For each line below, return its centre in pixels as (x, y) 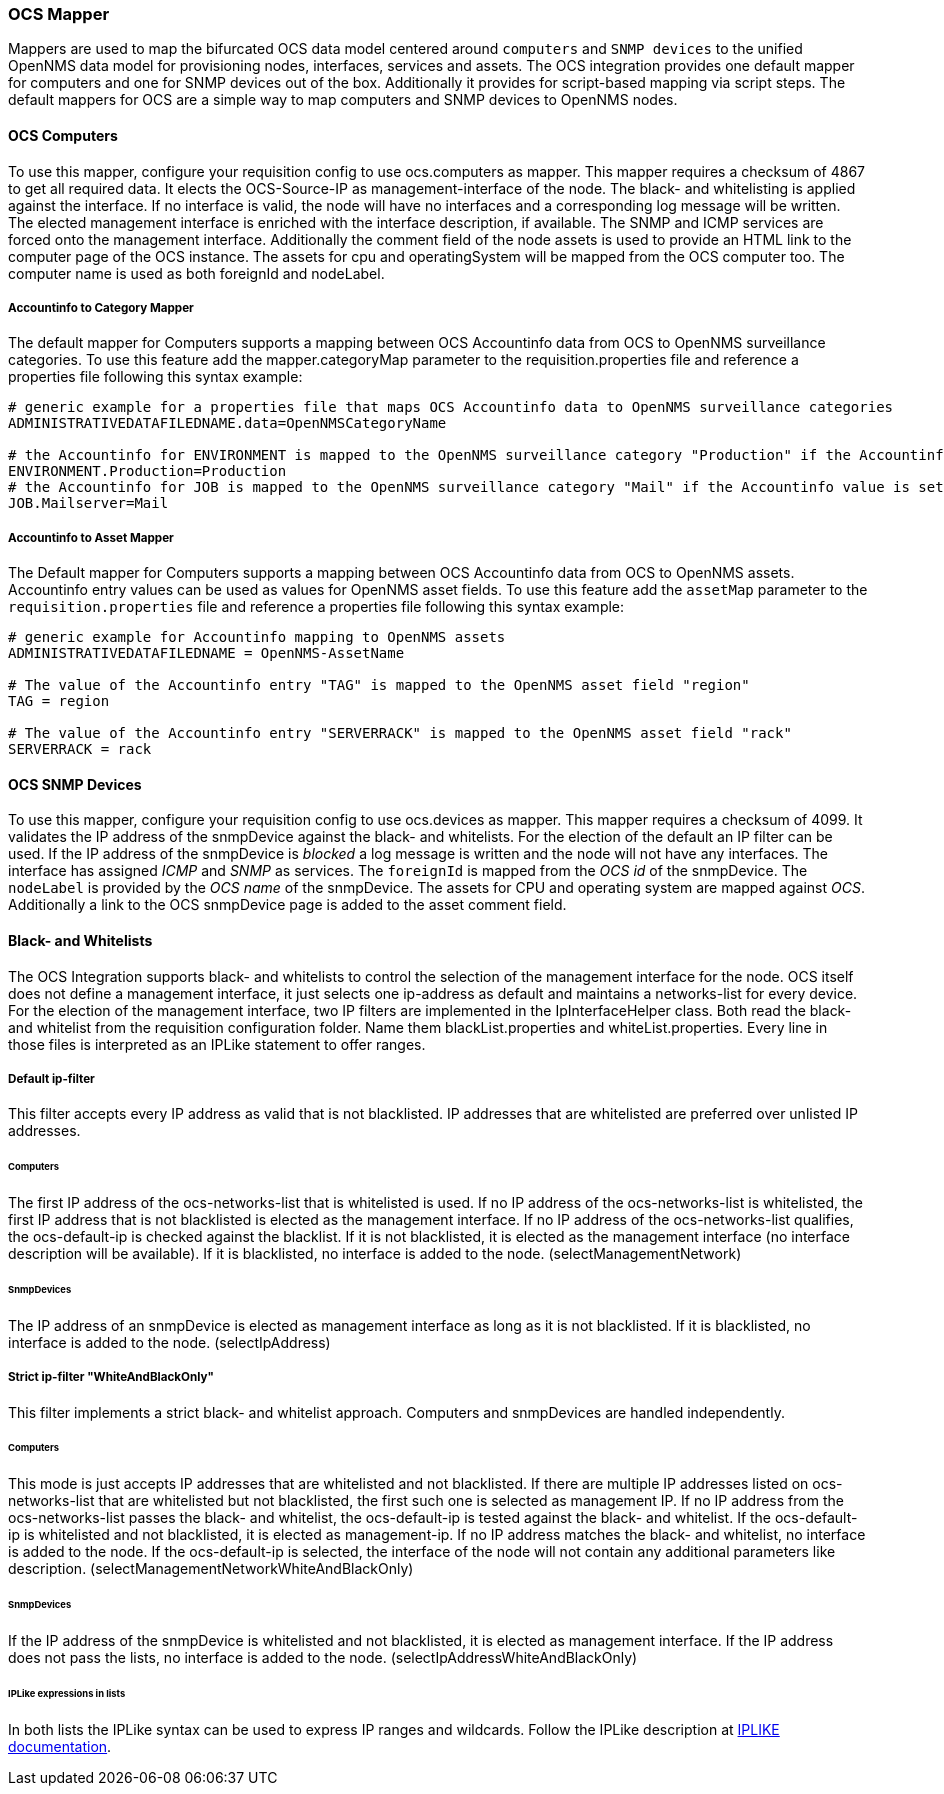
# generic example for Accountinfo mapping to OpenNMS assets (257, 637)
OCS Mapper (59, 14)
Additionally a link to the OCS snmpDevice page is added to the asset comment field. (287, 905)
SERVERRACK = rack (80, 749)
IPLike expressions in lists (67, 1693)
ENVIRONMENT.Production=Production (147, 471)
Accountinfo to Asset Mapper (91, 537)
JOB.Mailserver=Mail (88, 503)
